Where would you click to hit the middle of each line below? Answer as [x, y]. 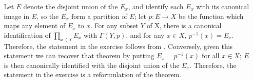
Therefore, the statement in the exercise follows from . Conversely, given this [118, 46]
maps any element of [35, 25]
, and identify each [156, 6]
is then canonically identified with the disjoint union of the [92, 65]
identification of [27, 35]
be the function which [211, 16]
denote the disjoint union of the [71, 6]
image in [17, 16]
